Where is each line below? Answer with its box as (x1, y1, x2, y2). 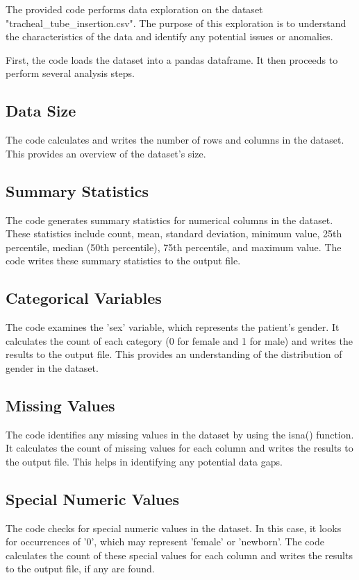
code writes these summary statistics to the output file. (6, 253, 241, 268)
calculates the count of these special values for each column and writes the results (6, 547, 353, 562)
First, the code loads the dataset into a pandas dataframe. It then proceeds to (6, 52, 338, 67)
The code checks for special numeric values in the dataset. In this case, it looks (6, 520, 342, 535)
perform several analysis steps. (6, 66, 135, 80)
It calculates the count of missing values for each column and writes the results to (6, 441, 353, 455)
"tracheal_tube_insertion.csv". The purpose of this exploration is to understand (6, 15, 347, 30)
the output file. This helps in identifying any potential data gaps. (6, 454, 283, 468)
